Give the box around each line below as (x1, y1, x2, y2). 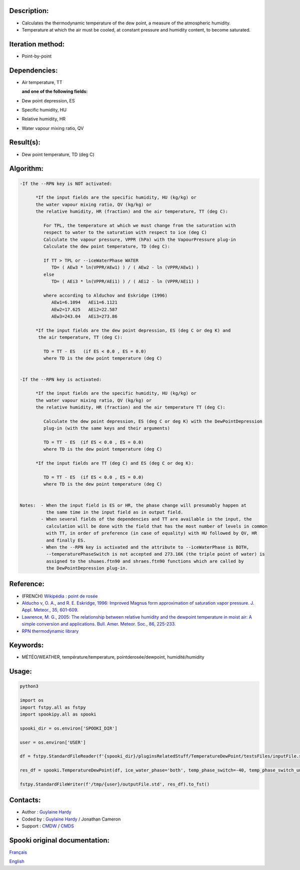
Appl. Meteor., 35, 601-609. (21, 607, 78, 613)
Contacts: (9, 796, 41, 805)
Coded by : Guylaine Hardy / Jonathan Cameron (21, 816, 121, 822)
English (9, 859, 24, 865)
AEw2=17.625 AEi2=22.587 (51, 306, 117, 312)
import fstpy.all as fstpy (19, 705, 86, 710)
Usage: (9, 667, 32, 676)
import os (19, 698, 44, 703)
